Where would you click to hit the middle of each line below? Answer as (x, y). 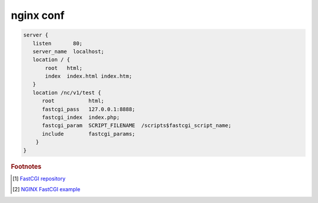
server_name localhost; (68, 51)
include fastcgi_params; (89, 134)
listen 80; (57, 43)
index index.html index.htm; (89, 76)
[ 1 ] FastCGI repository (39, 178)
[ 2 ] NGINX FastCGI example (47, 189)
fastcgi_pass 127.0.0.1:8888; (89, 109)
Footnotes (26, 167)
